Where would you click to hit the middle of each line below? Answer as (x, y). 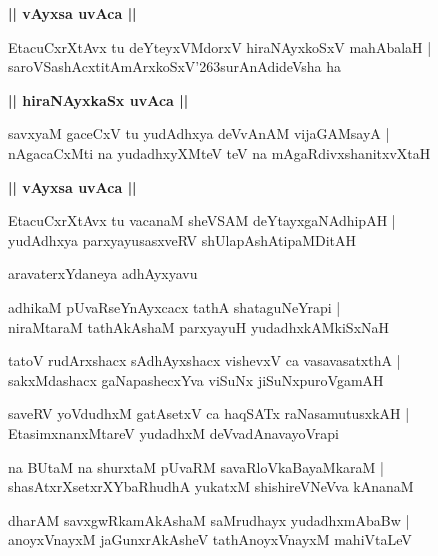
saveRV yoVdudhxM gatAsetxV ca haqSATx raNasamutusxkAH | (209, 413)
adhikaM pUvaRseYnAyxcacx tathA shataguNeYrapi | (174, 306)
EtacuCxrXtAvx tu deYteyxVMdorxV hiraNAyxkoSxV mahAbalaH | (220, 46)
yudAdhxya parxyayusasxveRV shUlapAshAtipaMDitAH (182, 239)
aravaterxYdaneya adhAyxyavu (103, 273)
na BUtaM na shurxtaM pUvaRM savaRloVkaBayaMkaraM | (196, 466)
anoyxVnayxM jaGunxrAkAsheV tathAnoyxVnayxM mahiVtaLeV (210, 539)
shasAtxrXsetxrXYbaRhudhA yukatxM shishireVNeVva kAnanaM (211, 486)
